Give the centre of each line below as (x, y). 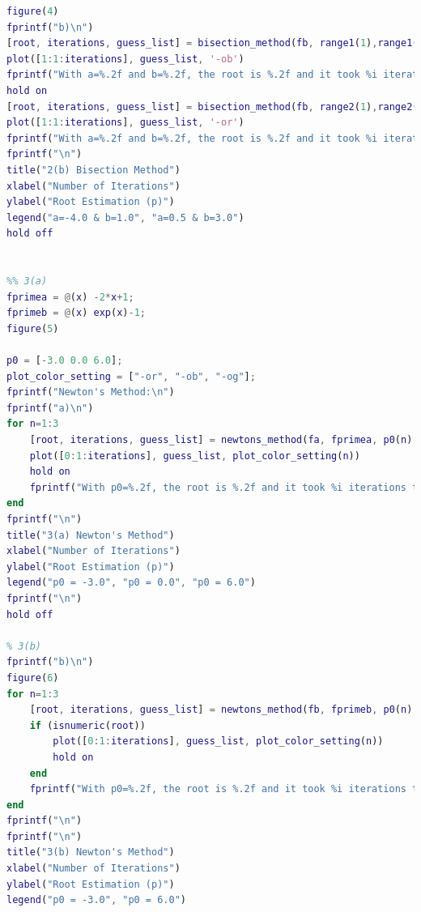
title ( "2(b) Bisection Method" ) (94, 170)
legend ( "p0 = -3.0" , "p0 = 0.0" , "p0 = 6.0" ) (131, 583)
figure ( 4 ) (33, 11)
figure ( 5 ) (33, 328)
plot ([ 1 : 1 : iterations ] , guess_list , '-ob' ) (125, 59)
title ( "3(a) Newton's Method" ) (91, 535)
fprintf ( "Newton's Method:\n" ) (91, 392)
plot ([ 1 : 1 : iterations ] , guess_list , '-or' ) (125, 123)
